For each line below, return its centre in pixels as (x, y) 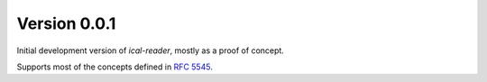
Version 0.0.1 (66, 23)
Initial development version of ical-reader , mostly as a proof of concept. (150, 50)
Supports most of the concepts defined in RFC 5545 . (115, 67)
